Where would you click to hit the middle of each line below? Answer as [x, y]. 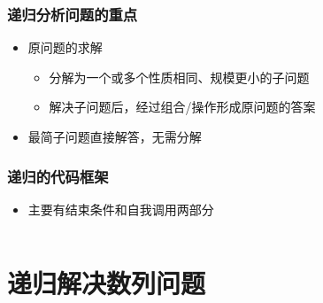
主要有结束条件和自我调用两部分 [121, 209]
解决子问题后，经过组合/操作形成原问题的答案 [182, 107]
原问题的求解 [65, 47]
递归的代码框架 [58, 176]
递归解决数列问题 [107, 282]
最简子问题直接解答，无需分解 [115, 136]
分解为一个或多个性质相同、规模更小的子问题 [179, 77]
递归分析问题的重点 [73, 14]
